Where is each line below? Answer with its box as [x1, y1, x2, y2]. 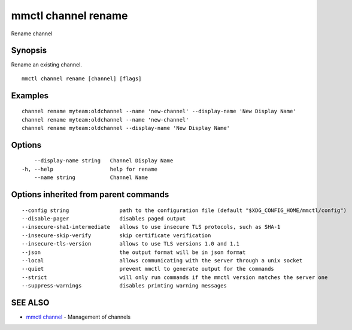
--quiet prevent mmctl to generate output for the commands [22, 265, 275, 273]
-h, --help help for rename [22, 165, 158, 172]
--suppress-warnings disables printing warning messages [22, 282, 227, 289]
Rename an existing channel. [11, 61, 82, 68]
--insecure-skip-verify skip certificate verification [22, 232, 211, 239]
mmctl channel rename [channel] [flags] [22, 75, 142, 82]
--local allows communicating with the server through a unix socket [22, 257, 303, 264]
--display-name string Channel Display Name [34, 158, 174, 164]
